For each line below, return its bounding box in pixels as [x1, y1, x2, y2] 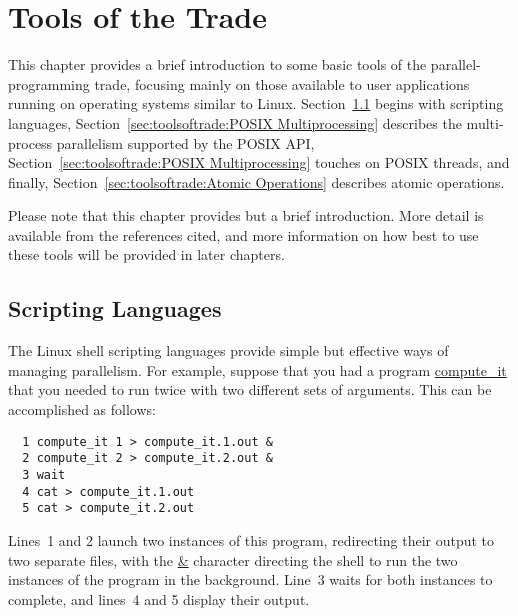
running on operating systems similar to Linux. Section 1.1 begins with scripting [8, 93, 504, 114]
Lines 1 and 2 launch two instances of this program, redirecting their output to [8, 529, 495, 550]
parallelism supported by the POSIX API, [56, 132, 315, 153]
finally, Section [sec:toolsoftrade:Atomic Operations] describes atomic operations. [8, 171, 505, 192]
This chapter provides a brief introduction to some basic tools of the [8, 54, 427, 75]
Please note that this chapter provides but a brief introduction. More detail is [8, 205, 484, 226]
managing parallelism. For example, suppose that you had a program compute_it [8, 359, 507, 380]
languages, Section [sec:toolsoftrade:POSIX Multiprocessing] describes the [8, 112, 462, 133]
